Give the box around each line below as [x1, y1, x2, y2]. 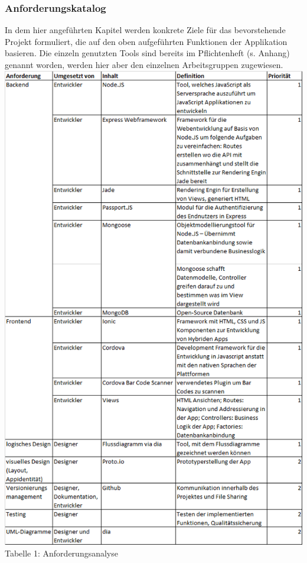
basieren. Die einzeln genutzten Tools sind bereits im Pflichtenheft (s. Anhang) [5, 47, 290, 59]
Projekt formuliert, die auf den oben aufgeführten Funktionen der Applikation [5, 35, 288, 47]
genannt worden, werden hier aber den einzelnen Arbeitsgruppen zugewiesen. [5, 59, 283, 70]
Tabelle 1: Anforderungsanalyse [5, 546, 118, 559]
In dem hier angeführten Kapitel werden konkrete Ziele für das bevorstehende [5, 24, 286, 36]
